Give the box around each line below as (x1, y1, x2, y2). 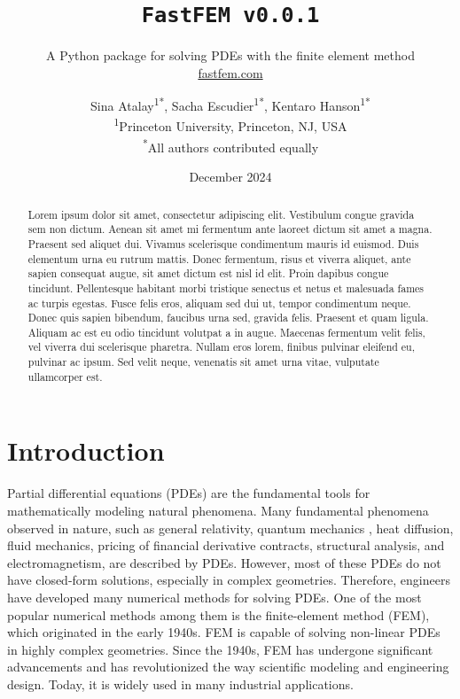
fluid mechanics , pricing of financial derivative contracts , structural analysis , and (7, 536, 445, 555)
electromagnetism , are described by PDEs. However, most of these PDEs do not (7, 553, 441, 571)
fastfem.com (198, 63, 263, 82)
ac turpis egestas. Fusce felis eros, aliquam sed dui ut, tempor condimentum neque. (27, 295, 411, 310)
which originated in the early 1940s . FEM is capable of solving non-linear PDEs (7, 623, 441, 641)
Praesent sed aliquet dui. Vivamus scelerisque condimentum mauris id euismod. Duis (27, 236, 419, 251)
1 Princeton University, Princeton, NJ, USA (113, 114, 347, 136)
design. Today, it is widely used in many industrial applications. (7, 674, 354, 693)
